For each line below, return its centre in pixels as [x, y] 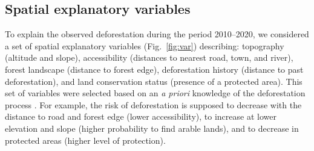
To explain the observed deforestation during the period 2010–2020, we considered [157, 34]
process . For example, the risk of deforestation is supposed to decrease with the [153, 104]
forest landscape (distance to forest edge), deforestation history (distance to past [154, 69]
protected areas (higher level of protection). [85, 140]
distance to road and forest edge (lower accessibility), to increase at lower [141, 116]
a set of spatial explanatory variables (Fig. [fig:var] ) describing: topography [145, 45]
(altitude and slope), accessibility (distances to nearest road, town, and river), [149, 57]
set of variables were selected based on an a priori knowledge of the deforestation [155, 93]
